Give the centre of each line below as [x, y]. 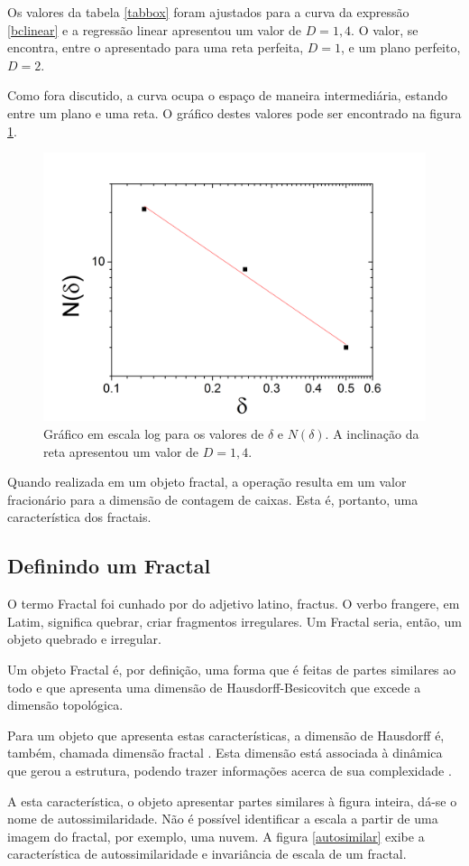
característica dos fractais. [79, 517]
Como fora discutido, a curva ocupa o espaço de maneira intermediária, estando [228, 95]
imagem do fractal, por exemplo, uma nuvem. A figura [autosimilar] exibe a [216, 836]
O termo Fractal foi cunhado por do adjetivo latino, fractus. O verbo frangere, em [234, 604]
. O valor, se [385, 29]
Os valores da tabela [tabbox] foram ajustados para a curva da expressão [208, 12]
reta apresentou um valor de [121, 451]
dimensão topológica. [65, 705]
